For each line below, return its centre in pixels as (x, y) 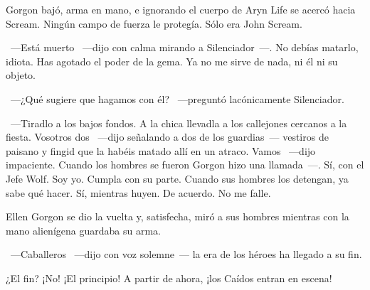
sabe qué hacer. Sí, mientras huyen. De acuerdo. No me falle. (138, 192)
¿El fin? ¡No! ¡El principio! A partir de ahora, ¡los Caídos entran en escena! (169, 278)
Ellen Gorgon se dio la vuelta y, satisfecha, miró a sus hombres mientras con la (178, 216)
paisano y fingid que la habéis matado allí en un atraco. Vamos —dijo (161, 150)
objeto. (21, 75)
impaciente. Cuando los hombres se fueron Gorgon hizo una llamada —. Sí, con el (185, 165)
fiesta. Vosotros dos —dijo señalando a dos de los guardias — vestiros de (167, 137)
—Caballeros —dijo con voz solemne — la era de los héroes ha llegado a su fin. (186, 254)
